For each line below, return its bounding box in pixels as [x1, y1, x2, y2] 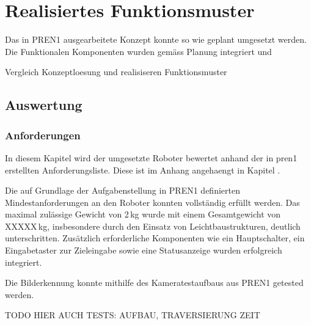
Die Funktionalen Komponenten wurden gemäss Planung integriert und [5, 45, 272, 57]
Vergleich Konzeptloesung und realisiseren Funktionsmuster [5, 65, 227, 78]
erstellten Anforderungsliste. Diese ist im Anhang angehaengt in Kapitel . [5, 163, 280, 176]
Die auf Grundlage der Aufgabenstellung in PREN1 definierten [5, 184, 240, 197]
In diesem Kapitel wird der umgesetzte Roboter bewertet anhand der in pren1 [5, 151, 298, 164]
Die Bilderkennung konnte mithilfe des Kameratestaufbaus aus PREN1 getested [5, 276, 304, 289]
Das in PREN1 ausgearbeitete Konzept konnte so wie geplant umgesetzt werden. [5, 33, 307, 46]
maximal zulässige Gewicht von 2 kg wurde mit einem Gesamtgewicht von [5, 208, 281, 221]
